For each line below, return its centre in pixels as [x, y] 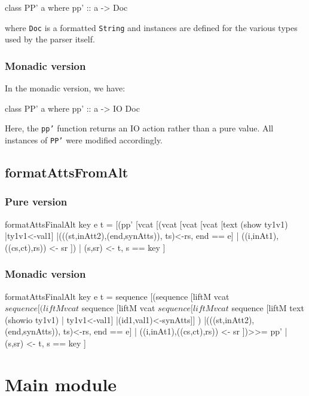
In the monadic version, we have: [65, 88]
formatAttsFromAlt [67, 172]
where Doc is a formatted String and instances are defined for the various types [151, 27]
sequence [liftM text [268, 308]
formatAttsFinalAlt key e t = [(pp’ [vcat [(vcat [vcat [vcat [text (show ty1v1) [146, 224]
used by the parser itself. [50, 39]
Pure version [36, 202]
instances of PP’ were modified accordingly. [84, 139]
